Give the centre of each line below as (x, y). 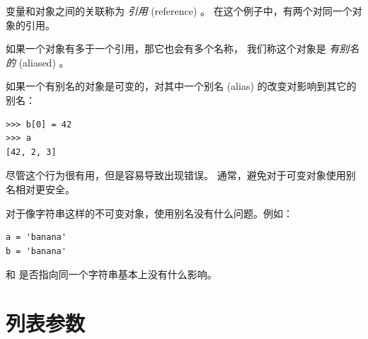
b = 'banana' (36, 251)
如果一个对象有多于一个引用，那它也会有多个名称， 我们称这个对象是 (166, 48)
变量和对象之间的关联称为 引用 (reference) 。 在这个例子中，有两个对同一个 (179, 11)
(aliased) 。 (44, 62)
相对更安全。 (45, 189)
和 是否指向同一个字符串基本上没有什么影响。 (111, 274)
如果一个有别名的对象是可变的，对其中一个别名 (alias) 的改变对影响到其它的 (181, 86)
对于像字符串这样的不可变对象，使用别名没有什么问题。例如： (149, 213)
